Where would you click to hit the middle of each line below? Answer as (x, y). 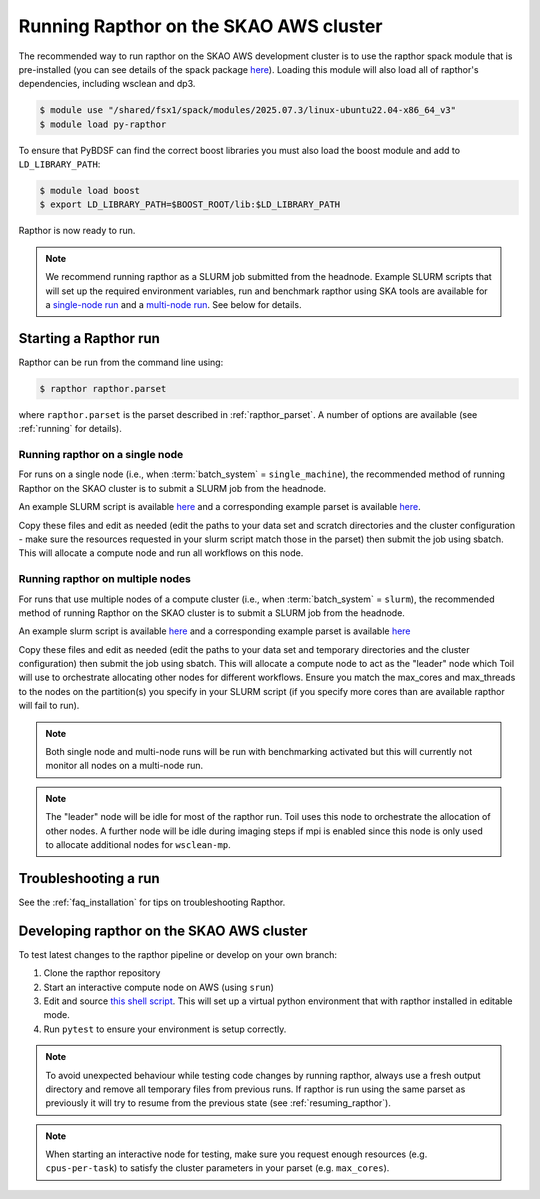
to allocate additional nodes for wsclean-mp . (138, 844)
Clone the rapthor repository (102, 973)
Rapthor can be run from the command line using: (121, 362)
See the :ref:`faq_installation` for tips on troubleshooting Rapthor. (152, 902)
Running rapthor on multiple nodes (105, 579)
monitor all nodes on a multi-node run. (124, 766)
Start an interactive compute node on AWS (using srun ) (158, 987)
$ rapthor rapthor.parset (103, 388)
